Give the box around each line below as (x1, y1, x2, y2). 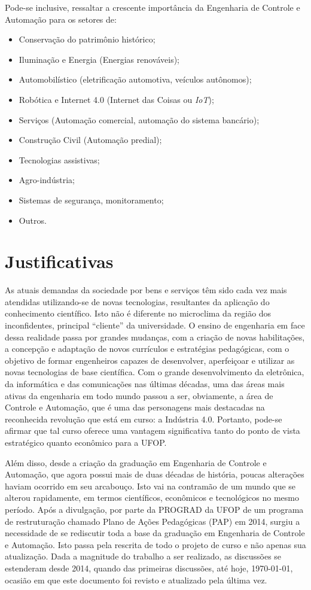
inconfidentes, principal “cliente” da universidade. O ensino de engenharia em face (5, 319, 305, 332)
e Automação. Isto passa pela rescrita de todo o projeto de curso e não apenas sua (5, 538, 306, 551)
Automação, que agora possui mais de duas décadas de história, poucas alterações (5, 468, 304, 480)
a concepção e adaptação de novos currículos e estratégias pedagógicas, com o (5, 342, 289, 355)
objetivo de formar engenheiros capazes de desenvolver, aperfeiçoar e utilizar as (5, 354, 295, 366)
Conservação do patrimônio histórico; (19, 33, 155, 45)
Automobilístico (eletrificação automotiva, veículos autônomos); (19, 73, 252, 86)
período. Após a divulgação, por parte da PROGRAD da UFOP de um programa (5, 503, 304, 515)
